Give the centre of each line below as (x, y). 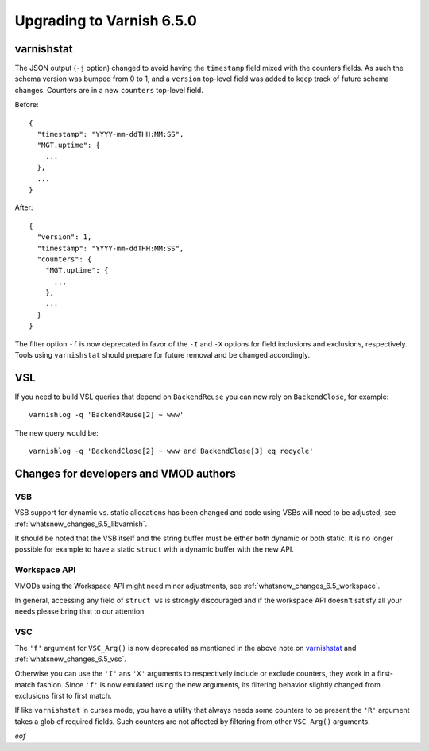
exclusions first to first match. (63, 696)
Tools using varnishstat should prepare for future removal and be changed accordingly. (162, 355)
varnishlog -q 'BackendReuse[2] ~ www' (106, 415)
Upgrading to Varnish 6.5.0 (106, 21)
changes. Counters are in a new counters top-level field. (109, 90)
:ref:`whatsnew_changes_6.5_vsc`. (71, 659)
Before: (27, 105)
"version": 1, (64, 237)
